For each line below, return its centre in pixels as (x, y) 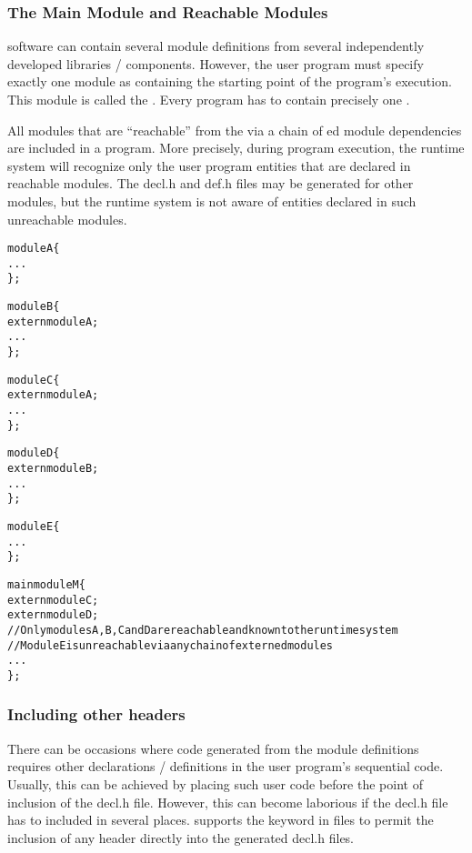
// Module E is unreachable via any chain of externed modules (171, 645)
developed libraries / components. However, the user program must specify (216, 63)
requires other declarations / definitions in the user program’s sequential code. (226, 766)
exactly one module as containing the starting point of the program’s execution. (230, 81)
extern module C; (53, 600)
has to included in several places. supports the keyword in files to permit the (221, 820)
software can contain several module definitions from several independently (216, 46)
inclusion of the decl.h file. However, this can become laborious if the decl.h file (228, 802)
